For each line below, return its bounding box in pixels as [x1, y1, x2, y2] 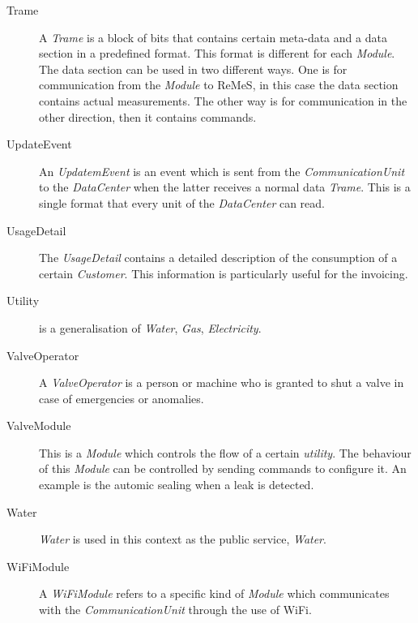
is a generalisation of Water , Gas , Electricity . [39, 319, 262, 336]
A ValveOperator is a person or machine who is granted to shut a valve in [39, 374, 404, 391]
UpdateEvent [6, 135, 72, 153]
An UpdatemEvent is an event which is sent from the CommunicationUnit [39, 162, 405, 179]
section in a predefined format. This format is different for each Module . [39, 45, 395, 62]
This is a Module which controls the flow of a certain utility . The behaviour [39, 444, 412, 461]
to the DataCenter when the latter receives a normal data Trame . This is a [39, 178, 411, 195]
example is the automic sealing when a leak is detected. [39, 476, 314, 493]
